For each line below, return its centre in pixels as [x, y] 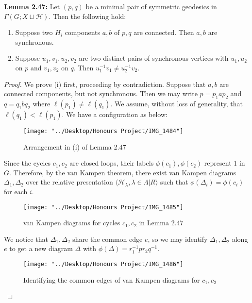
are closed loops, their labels [112, 163]
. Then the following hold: [87, 16]
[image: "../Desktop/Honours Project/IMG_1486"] [103, 264]
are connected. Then [164, 32]
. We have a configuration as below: [115, 114]
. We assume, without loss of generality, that [176, 103]
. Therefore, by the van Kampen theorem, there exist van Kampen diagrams [123, 172]
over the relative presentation [69, 182]
